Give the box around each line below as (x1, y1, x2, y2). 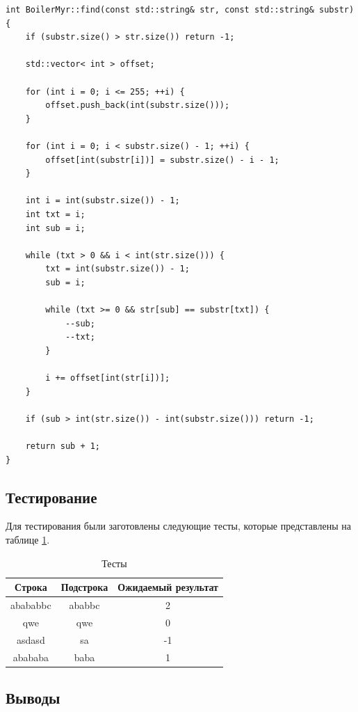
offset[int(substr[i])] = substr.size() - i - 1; (45, 155, 279, 165)
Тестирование (6, 486, 97, 507)
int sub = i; (25, 223, 86, 233)
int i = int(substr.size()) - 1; (25, 196, 180, 206)
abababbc (10, 598, 51, 612)
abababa (13, 649, 49, 664)
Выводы (6, 687, 60, 709)
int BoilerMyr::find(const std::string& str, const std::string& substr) (6, 5, 355, 15)
